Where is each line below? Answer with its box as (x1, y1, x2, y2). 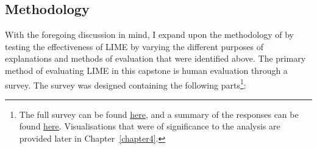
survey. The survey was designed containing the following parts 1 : (5, 76, 246, 91)
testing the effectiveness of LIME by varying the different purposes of (5, 40, 263, 53)
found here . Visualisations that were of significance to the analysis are (19, 120, 280, 133)
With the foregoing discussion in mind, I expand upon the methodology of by (5, 28, 294, 41)
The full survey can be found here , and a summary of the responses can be (19, 107, 299, 120)
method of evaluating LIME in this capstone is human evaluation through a (5, 64, 288, 76)
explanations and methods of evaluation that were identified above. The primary (5, 52, 306, 65)
